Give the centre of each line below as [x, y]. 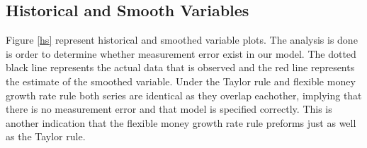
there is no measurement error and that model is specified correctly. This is [169, 109]
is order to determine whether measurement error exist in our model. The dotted [181, 53]
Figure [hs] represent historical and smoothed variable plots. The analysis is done [182, 40]
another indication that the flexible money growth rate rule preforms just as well [181, 122]
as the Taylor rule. [46, 136]
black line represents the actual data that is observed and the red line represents [180, 67]
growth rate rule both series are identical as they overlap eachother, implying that [184, 95]
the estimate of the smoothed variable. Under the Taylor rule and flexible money [181, 81]
